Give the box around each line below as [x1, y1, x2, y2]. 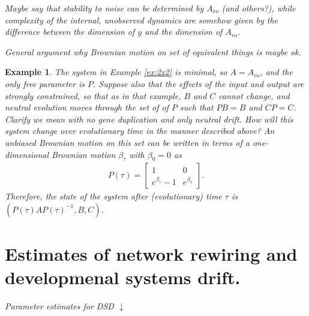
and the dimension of [145, 25, 223, 38]
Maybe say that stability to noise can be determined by [5, 2, 204, 14]
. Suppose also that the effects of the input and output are [92, 77, 304, 90]
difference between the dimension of [5, 25, 135, 38]
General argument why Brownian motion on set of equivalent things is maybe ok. [5, 45, 301, 58]
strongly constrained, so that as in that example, [5, 89, 181, 102]
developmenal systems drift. [5, 265, 241, 290]
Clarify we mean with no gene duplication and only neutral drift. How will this [5, 112, 293, 125]
